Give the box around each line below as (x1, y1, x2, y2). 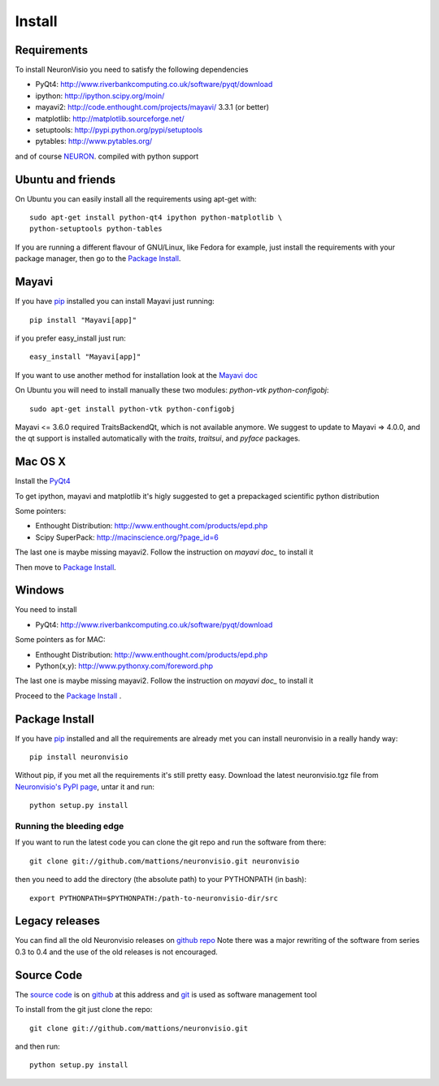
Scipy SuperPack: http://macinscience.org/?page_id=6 (35, 532, 219, 542)
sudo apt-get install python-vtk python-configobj (29, 404, 236, 414)
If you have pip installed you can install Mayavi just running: (15, 297, 215, 306)
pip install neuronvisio (29, 753, 128, 762)
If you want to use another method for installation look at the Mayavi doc (15, 370, 258, 380)
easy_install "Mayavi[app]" (29, 352, 141, 362)
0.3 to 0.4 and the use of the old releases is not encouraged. (15, 947, 219, 957)
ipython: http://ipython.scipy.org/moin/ (35, 90, 165, 101)
